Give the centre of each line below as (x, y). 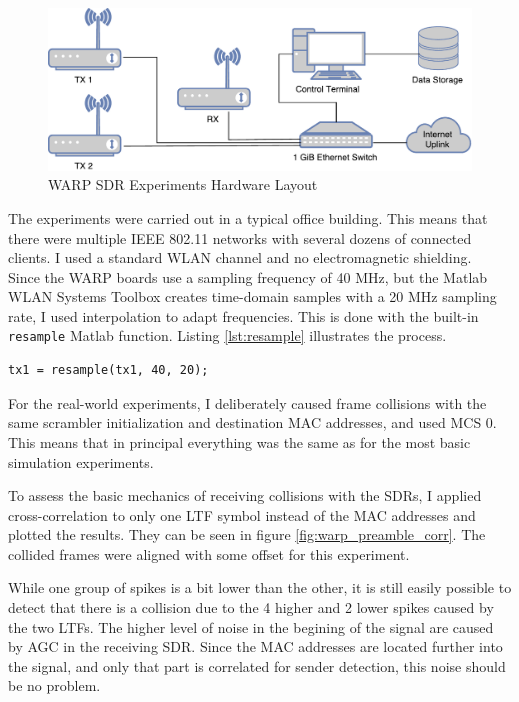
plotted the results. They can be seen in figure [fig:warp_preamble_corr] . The (247, 534)
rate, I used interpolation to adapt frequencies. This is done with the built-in (243, 315)
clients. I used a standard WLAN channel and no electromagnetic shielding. (240, 257)
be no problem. (54, 685)
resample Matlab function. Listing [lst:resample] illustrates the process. (227, 335)
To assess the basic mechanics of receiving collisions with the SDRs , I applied (245, 495)
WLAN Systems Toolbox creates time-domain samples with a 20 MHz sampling (252, 296)
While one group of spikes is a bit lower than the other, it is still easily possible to (260, 587)
